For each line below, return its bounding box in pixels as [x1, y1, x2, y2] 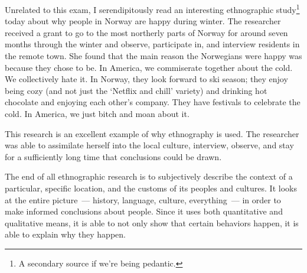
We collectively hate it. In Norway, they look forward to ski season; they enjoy [5, 73, 288, 85]
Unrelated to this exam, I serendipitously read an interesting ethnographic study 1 [5, 2, 300, 15]
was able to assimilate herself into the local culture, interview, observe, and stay [5, 139, 294, 151]
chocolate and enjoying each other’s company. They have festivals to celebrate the [5, 96, 301, 108]
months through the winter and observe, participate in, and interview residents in [5, 38, 300, 50]
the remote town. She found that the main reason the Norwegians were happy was [5, 50, 302, 62]
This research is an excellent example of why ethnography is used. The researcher [5, 127, 299, 139]
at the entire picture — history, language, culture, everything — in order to [5, 193, 281, 206]
